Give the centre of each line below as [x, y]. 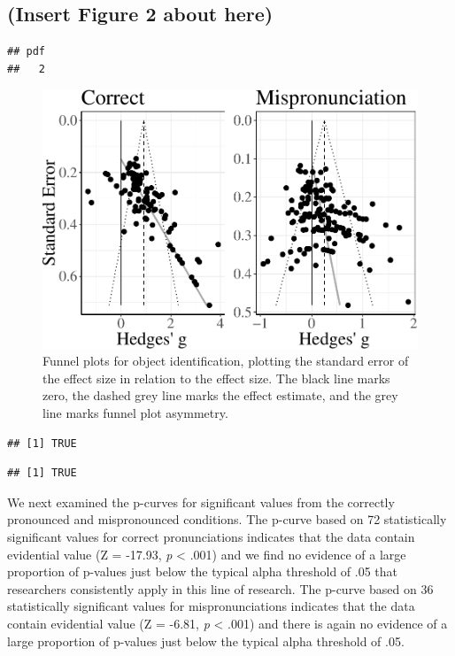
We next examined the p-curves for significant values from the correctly [201, 502]
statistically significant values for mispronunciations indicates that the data [211, 606]
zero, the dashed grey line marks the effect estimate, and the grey [220, 395]
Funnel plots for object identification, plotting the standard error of [226, 361]
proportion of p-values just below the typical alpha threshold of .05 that [203, 571]
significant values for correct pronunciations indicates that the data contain [211, 536]
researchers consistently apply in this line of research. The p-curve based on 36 [220, 588]
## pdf [26, 52]
